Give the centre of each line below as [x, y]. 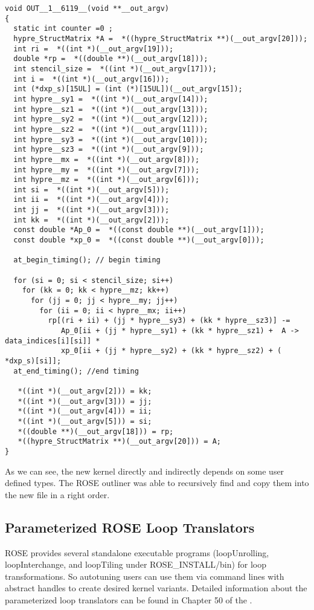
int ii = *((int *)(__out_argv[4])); [91, 200]
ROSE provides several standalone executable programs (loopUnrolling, [137, 552]
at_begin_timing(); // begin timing [87, 260]
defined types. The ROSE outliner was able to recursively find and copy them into [157, 483]
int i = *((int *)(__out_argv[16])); [91, 79]
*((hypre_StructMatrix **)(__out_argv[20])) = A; [119, 442]
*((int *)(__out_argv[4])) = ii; [85, 411]
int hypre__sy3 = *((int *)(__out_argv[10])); [111, 139]
